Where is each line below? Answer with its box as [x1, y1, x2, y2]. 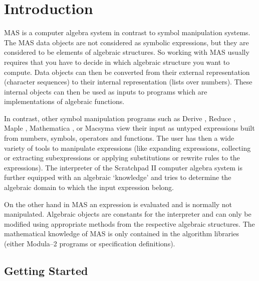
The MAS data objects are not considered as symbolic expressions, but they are [4, 37, 249, 47]
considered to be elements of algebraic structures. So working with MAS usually [4, 47, 249, 57]
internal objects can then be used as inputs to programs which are [4, 86, 207, 97]
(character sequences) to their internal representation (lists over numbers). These [4, 76, 252, 87]
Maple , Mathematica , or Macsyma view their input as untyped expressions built [4, 123, 255, 133]
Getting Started [4, 262, 88, 278]
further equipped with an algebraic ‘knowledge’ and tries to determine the [4, 172, 231, 182]
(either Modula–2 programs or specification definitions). [4, 238, 175, 248]
